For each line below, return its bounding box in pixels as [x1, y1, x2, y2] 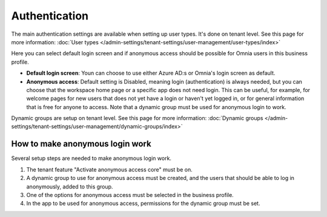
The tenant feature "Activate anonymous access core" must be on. [26, 165, 193, 173]
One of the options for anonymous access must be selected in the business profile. [26, 191, 234, 198]
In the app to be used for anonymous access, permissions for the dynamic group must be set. [26, 200, 260, 207]
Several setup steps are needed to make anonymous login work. [11, 155, 172, 162]
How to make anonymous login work [11, 139, 151, 149]
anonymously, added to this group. [26, 182, 113, 190]
